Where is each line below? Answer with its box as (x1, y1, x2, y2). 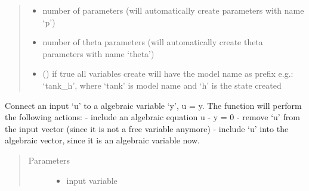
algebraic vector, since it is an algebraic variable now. (5, 134, 200, 146)
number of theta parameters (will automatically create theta (42, 36, 263, 48)
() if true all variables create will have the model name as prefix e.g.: (42, 67, 293, 80)
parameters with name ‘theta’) (42, 47, 154, 60)
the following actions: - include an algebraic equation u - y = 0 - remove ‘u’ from (5, 111, 300, 123)
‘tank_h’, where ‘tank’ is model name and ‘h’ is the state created (42, 79, 282, 91)
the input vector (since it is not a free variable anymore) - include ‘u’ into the (5, 122, 289, 134)
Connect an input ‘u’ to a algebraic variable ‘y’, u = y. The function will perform (5, 99, 302, 111)
